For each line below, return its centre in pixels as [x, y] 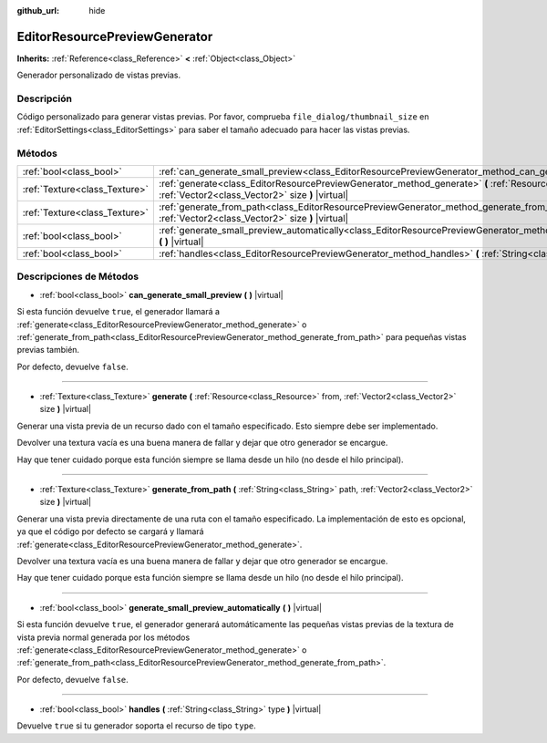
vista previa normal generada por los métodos [103, 637]
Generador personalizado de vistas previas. [99, 75]
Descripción [45, 98]
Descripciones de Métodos [78, 276]
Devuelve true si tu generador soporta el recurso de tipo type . [137, 726]
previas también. [48, 350]
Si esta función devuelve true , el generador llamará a [119, 312]
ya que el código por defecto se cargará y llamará [110, 531]
